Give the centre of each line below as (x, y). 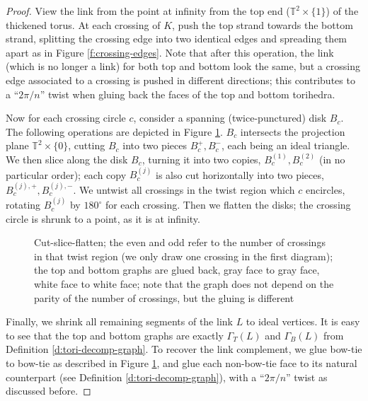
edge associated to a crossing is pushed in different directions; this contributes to (180, 80)
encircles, (325, 189)
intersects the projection (293, 131)
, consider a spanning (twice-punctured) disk (230, 118)
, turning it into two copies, (201, 159)
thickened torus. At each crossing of (83, 24)
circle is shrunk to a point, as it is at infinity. (103, 218)
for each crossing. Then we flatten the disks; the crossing (228, 205)
